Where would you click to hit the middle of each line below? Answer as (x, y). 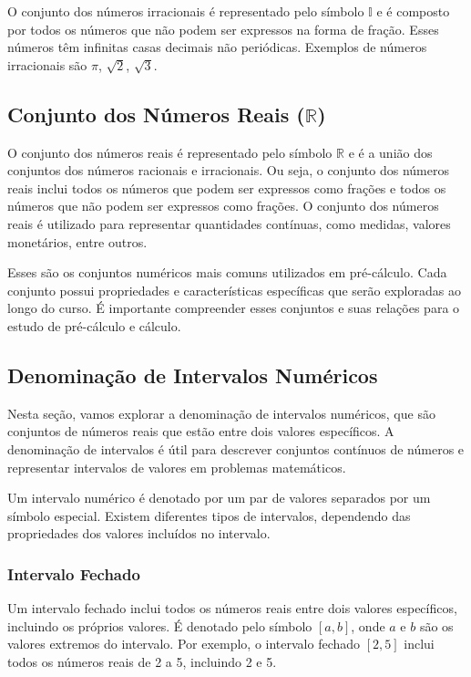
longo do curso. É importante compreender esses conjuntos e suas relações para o (234, 308)
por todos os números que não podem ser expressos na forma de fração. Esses (223, 29)
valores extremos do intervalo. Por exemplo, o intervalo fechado (184, 644)
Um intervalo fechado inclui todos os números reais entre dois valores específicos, (232, 608)
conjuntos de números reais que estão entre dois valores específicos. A (201, 431)
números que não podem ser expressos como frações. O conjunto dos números (223, 206)
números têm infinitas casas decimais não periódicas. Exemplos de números (217, 47)
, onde (368, 625)
